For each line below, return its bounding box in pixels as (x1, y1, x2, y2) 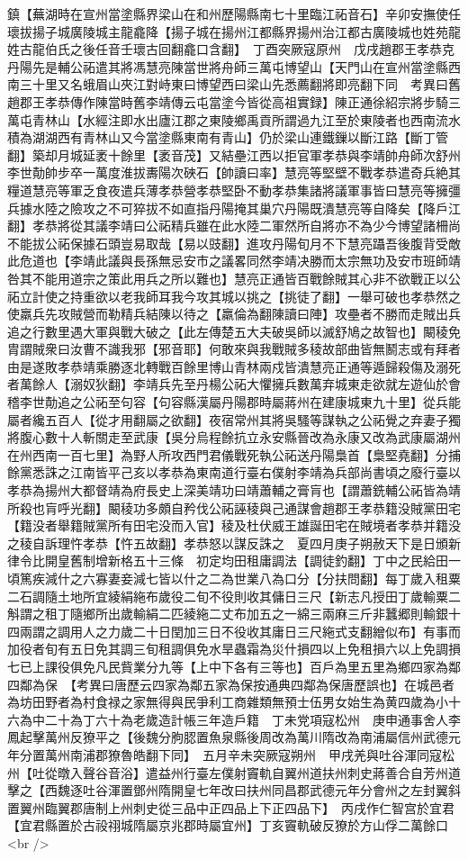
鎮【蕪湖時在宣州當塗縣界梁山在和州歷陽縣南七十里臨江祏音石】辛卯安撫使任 (7, 5, 461, 23)
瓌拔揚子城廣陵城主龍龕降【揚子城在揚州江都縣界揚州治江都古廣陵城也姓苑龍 (7, 22, 461, 41)
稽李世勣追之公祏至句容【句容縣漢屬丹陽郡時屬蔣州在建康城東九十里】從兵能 (7, 393, 461, 411)
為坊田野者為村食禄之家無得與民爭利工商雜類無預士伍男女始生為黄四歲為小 (7, 692, 448, 711)
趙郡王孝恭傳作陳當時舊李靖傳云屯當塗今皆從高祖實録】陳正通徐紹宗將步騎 (7, 92, 448, 111)
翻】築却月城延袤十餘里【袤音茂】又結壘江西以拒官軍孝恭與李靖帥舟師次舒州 (7, 145, 461, 164)
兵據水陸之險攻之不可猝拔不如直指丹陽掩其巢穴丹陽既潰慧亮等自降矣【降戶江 (7, 198, 461, 217)
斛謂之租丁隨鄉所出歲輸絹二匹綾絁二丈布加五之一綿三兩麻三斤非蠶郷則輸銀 (7, 604, 448, 623)
